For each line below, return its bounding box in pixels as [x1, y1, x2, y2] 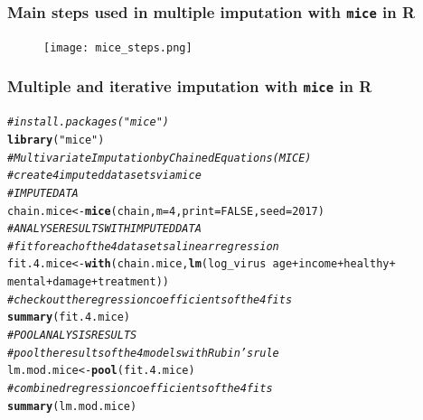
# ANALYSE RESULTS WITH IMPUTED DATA [7, 222, 202, 236]
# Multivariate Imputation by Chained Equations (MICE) [7, 151, 312, 164]
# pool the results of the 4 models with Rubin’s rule [7, 346, 279, 359]
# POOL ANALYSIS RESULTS [7, 329, 137, 342]
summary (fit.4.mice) [7, 311, 131, 324]
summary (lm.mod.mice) [7, 399, 137, 413]
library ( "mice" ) [7, 133, 105, 146]
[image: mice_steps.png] [43, 41, 193, 54]
